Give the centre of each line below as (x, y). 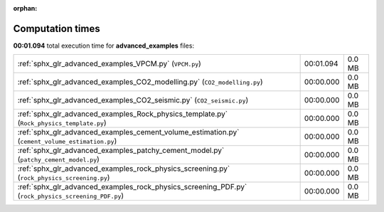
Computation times (57, 28)
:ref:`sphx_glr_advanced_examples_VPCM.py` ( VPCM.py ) (110, 64)
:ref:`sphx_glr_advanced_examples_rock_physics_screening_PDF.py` (132, 187)
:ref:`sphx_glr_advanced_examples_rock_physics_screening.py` (124, 169)
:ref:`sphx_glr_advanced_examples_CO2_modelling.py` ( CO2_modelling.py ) (140, 82)
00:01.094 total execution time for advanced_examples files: (104, 46)
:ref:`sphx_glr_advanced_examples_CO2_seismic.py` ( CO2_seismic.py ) (133, 100)
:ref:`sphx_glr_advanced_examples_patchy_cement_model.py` (121, 151)
